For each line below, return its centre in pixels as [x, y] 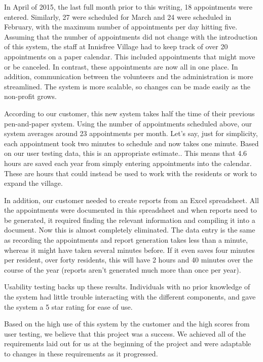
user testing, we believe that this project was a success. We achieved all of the [125, 333]
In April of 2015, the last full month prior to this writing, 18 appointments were [128, 7]
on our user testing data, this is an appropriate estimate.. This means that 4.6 [126, 153]
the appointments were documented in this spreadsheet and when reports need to [130, 210]
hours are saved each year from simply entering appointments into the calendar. [128, 163]
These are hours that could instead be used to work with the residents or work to [130, 173]
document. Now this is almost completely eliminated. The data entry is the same [130, 230]
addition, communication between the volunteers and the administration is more [129, 76]
